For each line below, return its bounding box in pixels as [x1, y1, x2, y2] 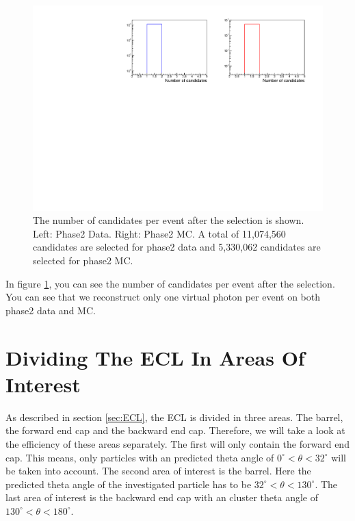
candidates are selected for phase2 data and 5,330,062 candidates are [33, 240, 321, 254]
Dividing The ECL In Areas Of [5, 343, 305, 371]
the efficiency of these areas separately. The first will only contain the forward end [5, 436, 350, 450]
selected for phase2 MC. [33, 253, 133, 268]
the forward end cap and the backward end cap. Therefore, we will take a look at [5, 423, 345, 437]
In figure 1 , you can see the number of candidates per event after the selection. [5, 276, 335, 290]
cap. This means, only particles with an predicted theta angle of [5, 450, 274, 464]
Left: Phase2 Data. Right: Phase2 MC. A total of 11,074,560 [33, 226, 286, 240]
